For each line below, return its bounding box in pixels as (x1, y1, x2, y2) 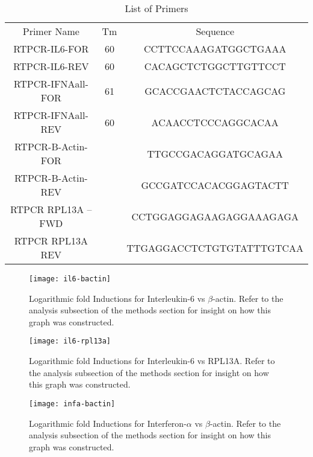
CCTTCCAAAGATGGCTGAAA (144, 42, 287, 56)
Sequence (196, 24, 234, 38)
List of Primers (125, 1, 188, 15)
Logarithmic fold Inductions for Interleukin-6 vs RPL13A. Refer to (29, 354, 275, 367)
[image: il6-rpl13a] (29, 337, 111, 346)
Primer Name (22, 24, 79, 38)
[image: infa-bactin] (29, 399, 116, 408)
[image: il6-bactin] (29, 275, 111, 283)
